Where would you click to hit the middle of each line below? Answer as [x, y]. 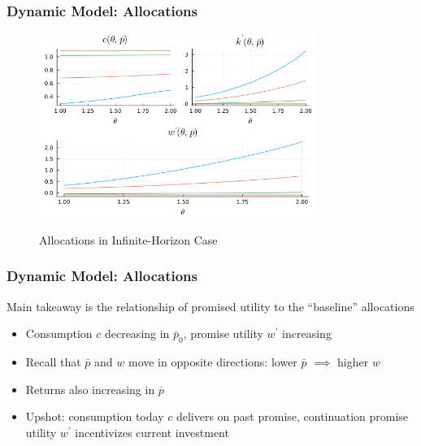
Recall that [53, 362]
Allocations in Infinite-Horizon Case [128, 239]
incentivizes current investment [152, 432]
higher [353, 362]
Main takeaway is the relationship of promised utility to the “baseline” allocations [210, 306]
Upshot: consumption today [95, 416]
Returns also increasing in [90, 389]
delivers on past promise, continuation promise [292, 416]
